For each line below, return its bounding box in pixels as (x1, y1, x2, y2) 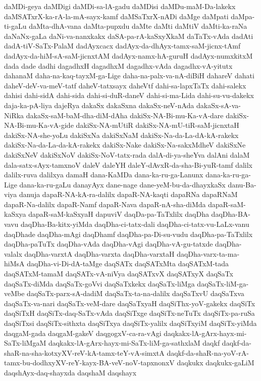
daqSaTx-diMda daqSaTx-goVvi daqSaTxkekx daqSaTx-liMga (4, 278, 195, 289)
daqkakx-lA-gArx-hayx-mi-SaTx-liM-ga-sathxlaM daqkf (48, 338, 220, 348)
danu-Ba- (228, 179, 256, 189)
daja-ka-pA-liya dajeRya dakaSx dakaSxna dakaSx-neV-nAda (4, 100, 194, 110)
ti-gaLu (4, 21, 27, 31)
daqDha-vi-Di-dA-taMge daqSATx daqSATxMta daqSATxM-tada (27, 258, 229, 269)
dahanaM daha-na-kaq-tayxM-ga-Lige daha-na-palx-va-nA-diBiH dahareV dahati (4, 70, 254, 81)
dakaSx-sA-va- (196, 100, 241, 110)
